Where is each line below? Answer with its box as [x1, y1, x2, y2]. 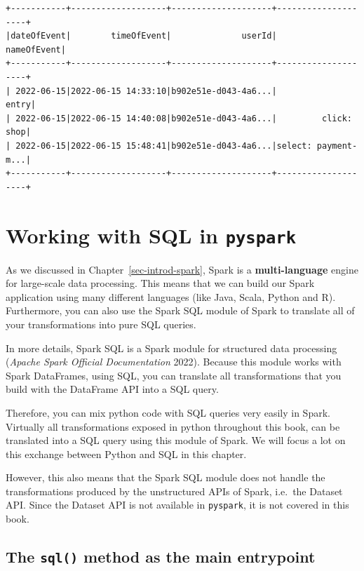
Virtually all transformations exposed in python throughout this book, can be [6, 419, 340, 434]
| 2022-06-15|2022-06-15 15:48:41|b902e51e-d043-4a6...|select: [6, 140, 312, 151]
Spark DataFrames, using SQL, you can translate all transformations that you [6, 368, 342, 382]
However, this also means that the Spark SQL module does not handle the [6, 470, 325, 485]
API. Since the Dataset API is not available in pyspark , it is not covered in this [6, 497, 349, 512]
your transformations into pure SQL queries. [6, 316, 196, 331]
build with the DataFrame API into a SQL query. [6, 382, 219, 396]
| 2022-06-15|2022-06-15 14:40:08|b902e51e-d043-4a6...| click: [6, 113, 352, 123]
